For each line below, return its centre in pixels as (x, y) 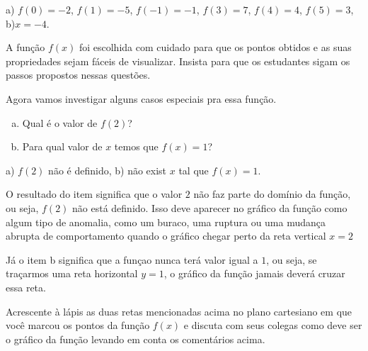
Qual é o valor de (60, 122)
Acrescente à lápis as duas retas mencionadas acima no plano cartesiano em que (179, 311)
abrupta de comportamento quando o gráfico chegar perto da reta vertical (166, 236)
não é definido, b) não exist (108, 170)
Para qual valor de (62, 146)
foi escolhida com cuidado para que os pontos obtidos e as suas (215, 47)
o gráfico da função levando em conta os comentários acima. (136, 339)
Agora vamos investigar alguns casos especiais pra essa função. (141, 98)
